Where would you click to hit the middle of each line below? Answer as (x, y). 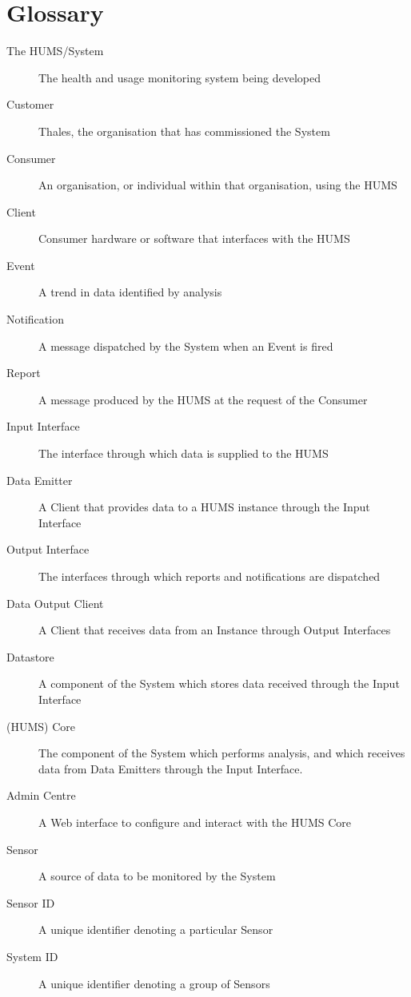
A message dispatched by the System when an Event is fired (186, 346)
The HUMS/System (55, 51)
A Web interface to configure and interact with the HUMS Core (195, 822)
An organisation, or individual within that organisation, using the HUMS (218, 185)
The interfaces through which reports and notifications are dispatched (209, 576)
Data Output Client (55, 603)
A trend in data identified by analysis (130, 292)
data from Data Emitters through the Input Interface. (171, 768)
